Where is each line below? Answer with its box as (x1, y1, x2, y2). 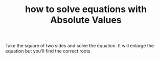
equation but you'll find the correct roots (5, 48, 90, 54)
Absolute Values (50, 14, 122, 26)
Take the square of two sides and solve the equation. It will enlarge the (5, 43, 154, 49)
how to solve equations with (25, 4, 147, 15)
